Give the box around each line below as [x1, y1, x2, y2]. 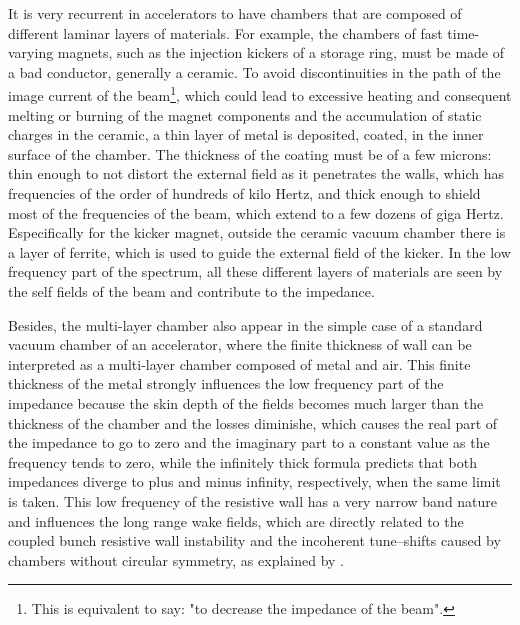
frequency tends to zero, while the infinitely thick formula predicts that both [8, 451, 477, 472]
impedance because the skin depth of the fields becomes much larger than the [8, 392, 484, 413]
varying [8, 42, 54, 63]
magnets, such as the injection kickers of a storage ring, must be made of [57, 42, 505, 63]
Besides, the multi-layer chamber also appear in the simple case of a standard [8, 314, 483, 335]
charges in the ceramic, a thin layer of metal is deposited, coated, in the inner [8, 124, 484, 145]
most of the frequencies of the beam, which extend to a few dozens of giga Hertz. [8, 202, 504, 223]
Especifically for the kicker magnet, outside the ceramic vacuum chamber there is [8, 222, 506, 243]
